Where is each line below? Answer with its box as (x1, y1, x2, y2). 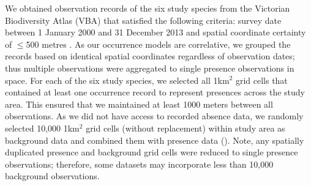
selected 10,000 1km (5, 121, 80, 134)
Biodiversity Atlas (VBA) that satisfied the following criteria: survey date (5, 13, 282, 26)
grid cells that (235, 73, 288, 86)
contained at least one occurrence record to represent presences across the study (5, 86, 305, 99)
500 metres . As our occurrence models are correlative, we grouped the (26, 37, 291, 50)
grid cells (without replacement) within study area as (86, 121, 285, 134)
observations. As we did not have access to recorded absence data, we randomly (5, 110, 304, 122)
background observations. (5, 169, 100, 182)
